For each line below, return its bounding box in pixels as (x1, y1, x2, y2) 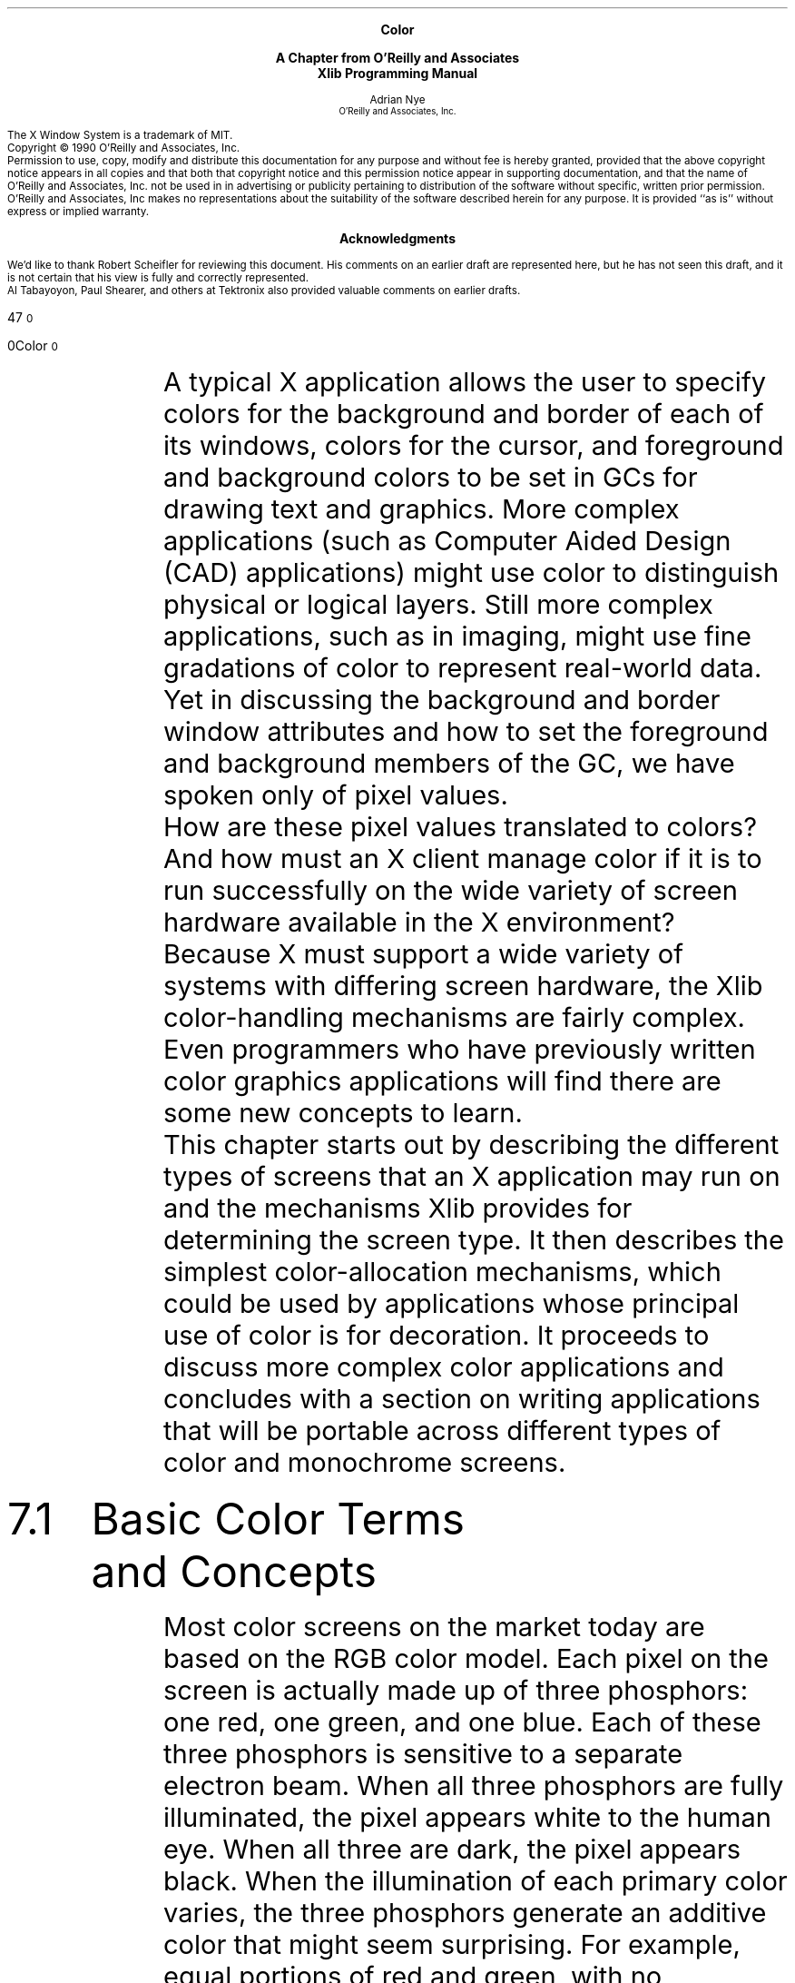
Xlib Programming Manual (317, 65, 478, 81)
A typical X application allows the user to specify (163, 366, 766, 398)
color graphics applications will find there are (163, 1065, 721, 1097)
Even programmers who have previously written (163, 1033, 756, 1065)
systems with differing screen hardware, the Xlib (163, 970, 763, 1001)
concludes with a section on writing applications (163, 1383, 761, 1415)
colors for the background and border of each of (163, 398, 764, 429)
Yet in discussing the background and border (163, 684, 721, 715)
